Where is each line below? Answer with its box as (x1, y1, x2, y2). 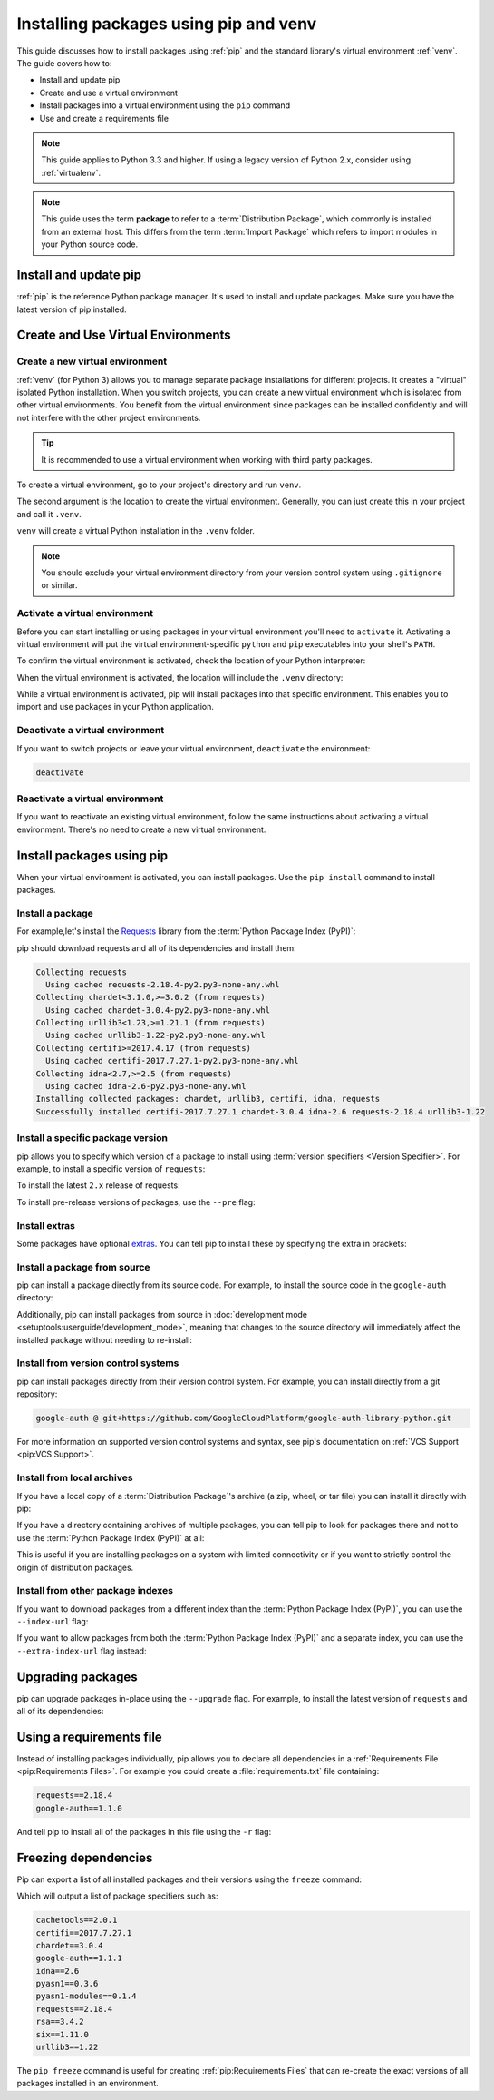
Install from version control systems (16, 1357, 179, 1369)
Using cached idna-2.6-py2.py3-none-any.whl (45, 1081, 247, 1092)
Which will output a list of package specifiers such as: (16, 1890, 218, 1901)
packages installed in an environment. (16, 2078, 159, 2089)
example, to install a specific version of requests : (16, 1163, 206, 1174)
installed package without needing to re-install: (16, 1334, 192, 1345)
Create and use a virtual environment (39, 87, 179, 98)
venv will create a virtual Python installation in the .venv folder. (16, 525, 256, 536)
